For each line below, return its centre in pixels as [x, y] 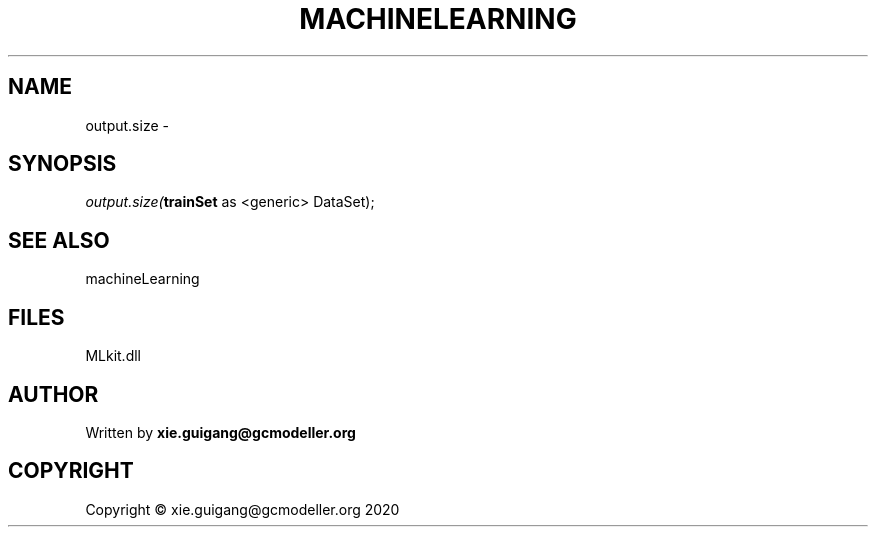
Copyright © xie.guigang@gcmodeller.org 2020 [242, 509]
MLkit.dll [113, 356]
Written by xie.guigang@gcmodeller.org [220, 432]
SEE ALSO [59, 240]
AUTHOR [53, 394]
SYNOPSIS [62, 164]
